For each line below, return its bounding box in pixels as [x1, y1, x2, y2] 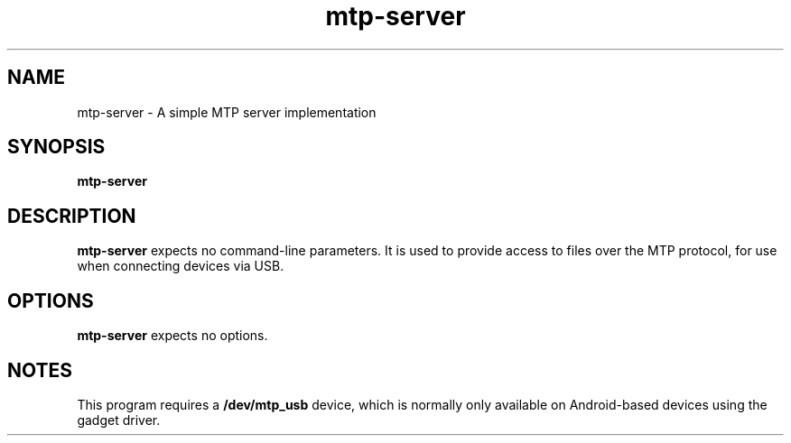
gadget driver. [77, 411, 161, 428]
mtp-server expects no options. [77, 328, 268, 344]
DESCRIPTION [7, 204, 136, 227]
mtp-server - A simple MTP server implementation [77, 104, 377, 120]
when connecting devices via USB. [77, 258, 284, 274]
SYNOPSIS [7, 135, 106, 159]
